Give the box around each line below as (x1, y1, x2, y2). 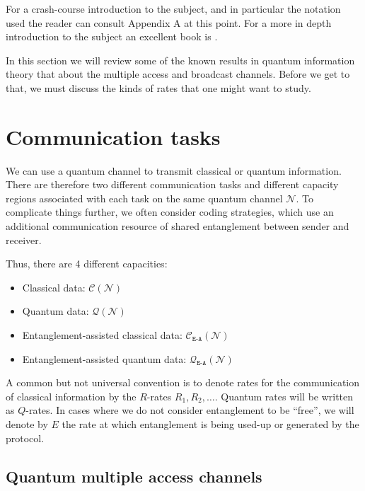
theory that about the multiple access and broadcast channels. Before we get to (6, 67, 350, 81)
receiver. (6, 232, 42, 247)
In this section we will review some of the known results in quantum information (6, 52, 355, 67)
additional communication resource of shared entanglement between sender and (6, 219, 349, 233)
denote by (6, 417, 48, 431)
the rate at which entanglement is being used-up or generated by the (62, 417, 359, 431)
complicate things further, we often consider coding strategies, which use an (6, 204, 334, 219)
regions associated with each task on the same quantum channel (6, 190, 283, 205)
